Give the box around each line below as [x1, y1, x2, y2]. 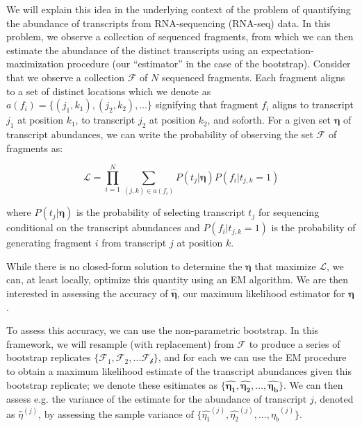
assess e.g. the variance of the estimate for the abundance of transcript [6, 392, 307, 406]
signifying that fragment [155, 97, 258, 112]
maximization [6, 56, 64, 71]
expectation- [261, 42, 314, 57]
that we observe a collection [6, 69, 125, 84]
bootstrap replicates [6, 350, 91, 365]
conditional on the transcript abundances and [6, 220, 200, 235]
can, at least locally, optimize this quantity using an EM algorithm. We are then [6, 272, 349, 287]
